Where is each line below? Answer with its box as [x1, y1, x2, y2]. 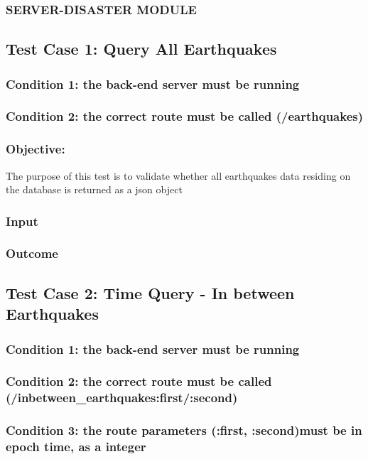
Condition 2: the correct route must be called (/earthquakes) [6, 107, 364, 125]
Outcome [6, 244, 58, 262]
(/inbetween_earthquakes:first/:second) [6, 389, 238, 406]
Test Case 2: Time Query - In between [6, 281, 295, 303]
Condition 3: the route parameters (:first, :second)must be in [6, 421, 362, 439]
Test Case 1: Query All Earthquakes [6, 38, 277, 60]
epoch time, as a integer [6, 438, 146, 455]
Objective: [6, 140, 65, 158]
